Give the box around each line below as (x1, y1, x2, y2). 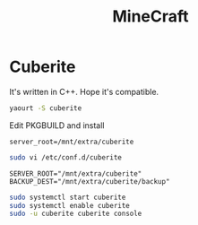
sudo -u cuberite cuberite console (9, 209, 142, 219)
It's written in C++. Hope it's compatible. (9, 86, 159, 97)
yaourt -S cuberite (9, 103, 82, 113)
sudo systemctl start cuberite (9, 193, 126, 202)
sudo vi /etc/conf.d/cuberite (9, 152, 123, 162)
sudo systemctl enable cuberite (9, 201, 130, 210)
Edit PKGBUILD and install (9, 119, 105, 131)
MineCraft (111, 6, 190, 27)
